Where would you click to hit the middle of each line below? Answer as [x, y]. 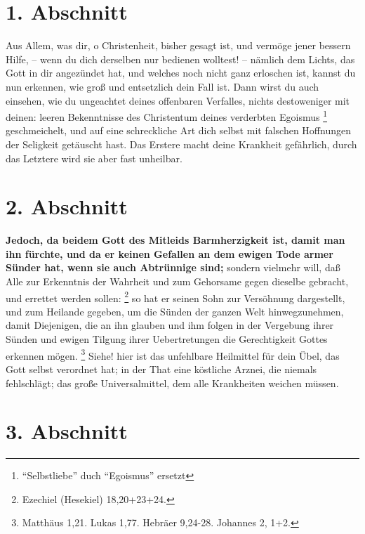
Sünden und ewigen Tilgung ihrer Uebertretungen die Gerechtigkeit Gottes [167, 339]
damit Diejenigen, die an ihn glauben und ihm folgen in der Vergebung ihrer [170, 325]
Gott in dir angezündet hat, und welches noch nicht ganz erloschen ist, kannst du [181, 73]
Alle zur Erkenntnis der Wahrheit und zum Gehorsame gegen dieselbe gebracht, [177, 281]
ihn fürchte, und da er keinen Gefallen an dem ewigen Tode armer [170, 253]
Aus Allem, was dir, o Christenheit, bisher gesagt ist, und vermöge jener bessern [178, 45]
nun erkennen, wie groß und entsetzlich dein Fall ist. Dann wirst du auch [162, 86]
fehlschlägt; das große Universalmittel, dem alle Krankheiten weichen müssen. [172, 383]
